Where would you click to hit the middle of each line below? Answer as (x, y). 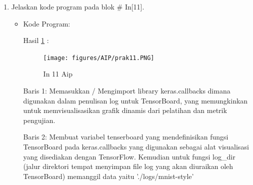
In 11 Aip (58, 74)
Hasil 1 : (36, 40)
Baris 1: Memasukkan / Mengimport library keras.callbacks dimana (127, 91)
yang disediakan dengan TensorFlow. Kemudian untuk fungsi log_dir (129, 156)
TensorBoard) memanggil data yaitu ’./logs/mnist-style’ (108, 176)
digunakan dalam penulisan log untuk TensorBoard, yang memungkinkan (135, 100)
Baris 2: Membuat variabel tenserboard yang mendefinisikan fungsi (126, 137)
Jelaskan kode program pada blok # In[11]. (78, 6)
